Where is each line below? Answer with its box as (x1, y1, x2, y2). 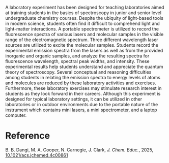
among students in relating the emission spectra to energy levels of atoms (5, 75, 160, 80)
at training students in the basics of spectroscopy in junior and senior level (5, 10, 162, 16)
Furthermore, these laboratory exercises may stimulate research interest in (5, 85, 162, 91)
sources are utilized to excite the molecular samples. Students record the (5, 42, 159, 48)
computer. (5, 112, 27, 118)
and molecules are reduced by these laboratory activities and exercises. (5, 80, 156, 86)
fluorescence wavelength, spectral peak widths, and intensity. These (5, 58, 150, 64)
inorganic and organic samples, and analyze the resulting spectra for (5, 53, 150, 59)
